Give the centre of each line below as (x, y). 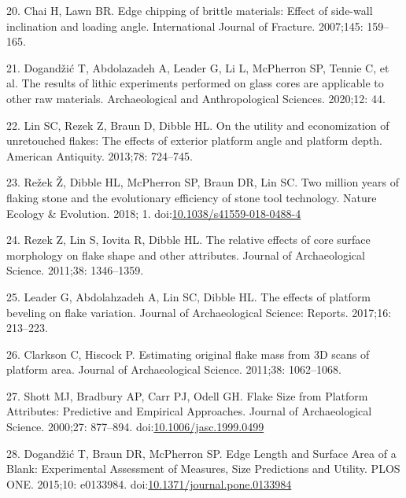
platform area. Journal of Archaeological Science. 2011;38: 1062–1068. (174, 369)
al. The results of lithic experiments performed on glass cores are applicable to (195, 83)
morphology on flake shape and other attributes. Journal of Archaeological (186, 255)
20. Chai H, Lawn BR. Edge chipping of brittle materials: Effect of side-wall (190, 10)
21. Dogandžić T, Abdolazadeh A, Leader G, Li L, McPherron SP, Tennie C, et (198, 67)
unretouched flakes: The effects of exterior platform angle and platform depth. (194, 140)
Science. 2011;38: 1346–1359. (75, 270)
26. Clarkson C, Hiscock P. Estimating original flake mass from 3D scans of (188, 354)
